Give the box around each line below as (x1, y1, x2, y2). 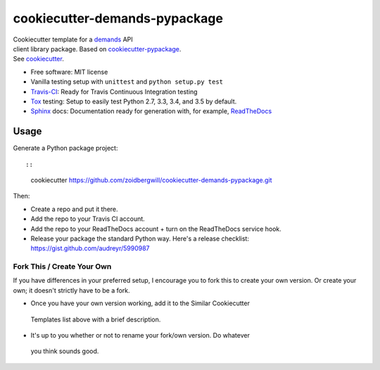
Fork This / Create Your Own (13, 262, 112, 272)
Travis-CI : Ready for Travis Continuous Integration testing (30, 87, 198, 96)
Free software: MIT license (30, 68, 108, 76)
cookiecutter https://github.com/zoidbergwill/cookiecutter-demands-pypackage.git (30, 176, 272, 184)
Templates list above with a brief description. (30, 315, 161, 324)
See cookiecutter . (13, 55, 65, 63)
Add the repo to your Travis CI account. (30, 215, 146, 223)
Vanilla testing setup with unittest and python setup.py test (30, 77, 223, 86)
